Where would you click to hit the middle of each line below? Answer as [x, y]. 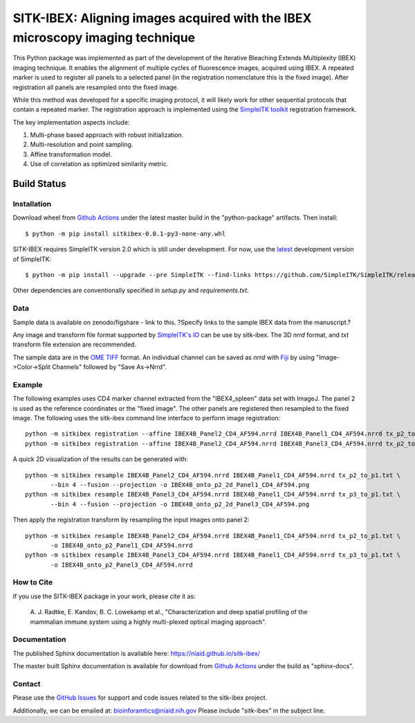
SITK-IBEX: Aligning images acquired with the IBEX [162, 18]
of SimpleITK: [32, 259]
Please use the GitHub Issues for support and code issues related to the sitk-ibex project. [140, 698]
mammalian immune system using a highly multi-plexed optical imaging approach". [148, 622]
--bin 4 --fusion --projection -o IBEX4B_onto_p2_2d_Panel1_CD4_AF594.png [180, 484]
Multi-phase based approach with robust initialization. [107, 135]
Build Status [39, 184]
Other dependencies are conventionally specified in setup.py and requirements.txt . [131, 290]
